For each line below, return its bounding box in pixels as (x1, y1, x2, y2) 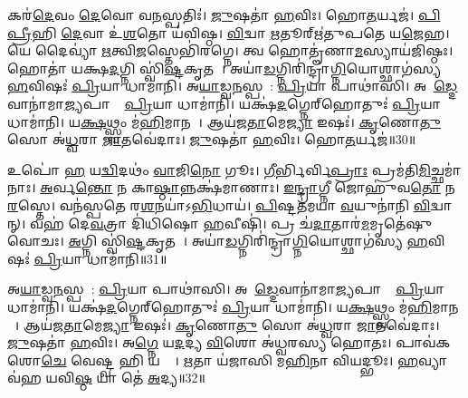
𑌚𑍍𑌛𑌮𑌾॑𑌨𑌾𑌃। (430, 160, 462, 179)
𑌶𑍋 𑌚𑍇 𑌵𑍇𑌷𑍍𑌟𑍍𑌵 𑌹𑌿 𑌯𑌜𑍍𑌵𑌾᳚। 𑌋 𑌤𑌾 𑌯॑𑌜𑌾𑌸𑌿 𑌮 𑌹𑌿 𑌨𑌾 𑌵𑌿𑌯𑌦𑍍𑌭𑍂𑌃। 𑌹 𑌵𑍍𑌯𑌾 (7, 350, 447, 369)
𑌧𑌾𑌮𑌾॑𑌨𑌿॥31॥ (87, 248, 167, 267)
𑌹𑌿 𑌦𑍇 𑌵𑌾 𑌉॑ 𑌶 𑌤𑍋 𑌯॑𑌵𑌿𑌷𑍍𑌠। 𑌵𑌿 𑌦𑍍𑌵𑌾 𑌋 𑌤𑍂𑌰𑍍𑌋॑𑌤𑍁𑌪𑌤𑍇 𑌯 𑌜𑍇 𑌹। (32, 23, 450, 42)
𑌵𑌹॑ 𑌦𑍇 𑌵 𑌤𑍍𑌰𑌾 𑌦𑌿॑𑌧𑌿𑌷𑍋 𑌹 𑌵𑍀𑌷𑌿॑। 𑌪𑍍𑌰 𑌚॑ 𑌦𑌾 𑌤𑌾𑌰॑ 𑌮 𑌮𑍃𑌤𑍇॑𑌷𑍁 (29, 213, 433, 232)
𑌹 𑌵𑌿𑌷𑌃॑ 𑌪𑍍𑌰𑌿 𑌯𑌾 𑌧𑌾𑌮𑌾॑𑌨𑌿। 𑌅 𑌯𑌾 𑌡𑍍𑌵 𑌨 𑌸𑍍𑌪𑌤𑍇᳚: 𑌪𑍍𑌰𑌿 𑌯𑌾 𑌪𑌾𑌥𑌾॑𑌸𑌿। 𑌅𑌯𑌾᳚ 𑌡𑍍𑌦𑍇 (7, 76, 458, 95)
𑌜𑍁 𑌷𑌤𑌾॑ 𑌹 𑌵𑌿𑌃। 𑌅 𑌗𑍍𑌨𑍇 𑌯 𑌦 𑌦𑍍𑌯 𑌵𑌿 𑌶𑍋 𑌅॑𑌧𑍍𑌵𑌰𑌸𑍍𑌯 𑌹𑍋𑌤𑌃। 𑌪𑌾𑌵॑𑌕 (7, 333, 451, 352)
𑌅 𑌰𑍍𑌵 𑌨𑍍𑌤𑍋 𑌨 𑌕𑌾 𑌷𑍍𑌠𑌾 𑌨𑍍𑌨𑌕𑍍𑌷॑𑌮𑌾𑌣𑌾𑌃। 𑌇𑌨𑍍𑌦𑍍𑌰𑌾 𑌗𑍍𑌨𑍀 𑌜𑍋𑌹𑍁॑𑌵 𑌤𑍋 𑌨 (40, 178, 455, 197)
